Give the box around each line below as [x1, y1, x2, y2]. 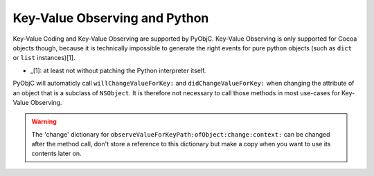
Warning [31, 117, 57, 126]
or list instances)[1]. [12, 54, 75, 62]
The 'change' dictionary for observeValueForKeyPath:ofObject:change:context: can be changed [31, 130, 330, 138]
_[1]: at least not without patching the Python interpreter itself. [30, 66, 206, 75]
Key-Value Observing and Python [12, 10, 209, 26]
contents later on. [31, 149, 82, 158]
